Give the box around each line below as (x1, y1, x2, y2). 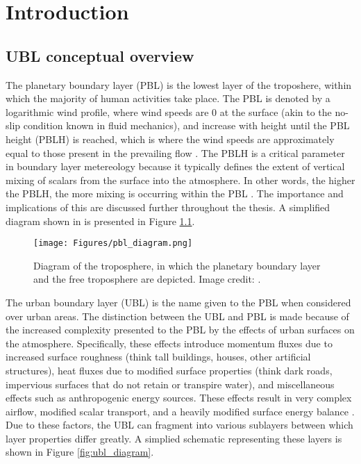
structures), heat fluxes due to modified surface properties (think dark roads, (6, 363, 333, 377)
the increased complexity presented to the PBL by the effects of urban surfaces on (6, 322, 355, 337)
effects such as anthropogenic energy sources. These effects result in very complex (6, 390, 352, 405)
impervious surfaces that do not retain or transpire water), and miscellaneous (6, 376, 335, 391)
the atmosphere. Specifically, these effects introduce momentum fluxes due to (6, 335, 333, 350)
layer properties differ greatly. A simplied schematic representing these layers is (6, 431, 342, 445)
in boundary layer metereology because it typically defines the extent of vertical (6, 159, 345, 174)
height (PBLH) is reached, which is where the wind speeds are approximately (6, 131, 335, 146)
